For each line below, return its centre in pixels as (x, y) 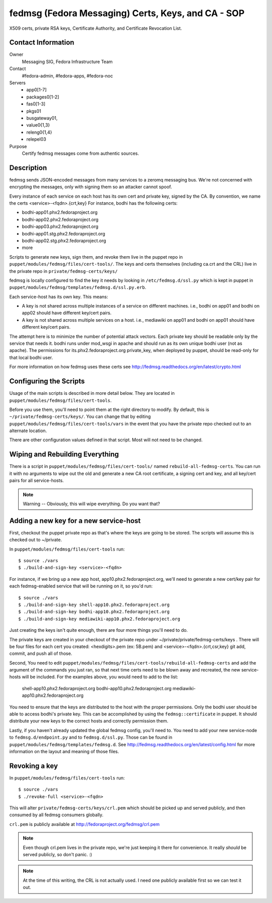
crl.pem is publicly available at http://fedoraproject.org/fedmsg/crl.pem (84, 824)
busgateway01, (42, 118)
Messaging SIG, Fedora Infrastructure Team (67, 62)
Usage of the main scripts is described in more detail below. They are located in (92, 393)
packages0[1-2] (43, 97)
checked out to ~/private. (36, 540)
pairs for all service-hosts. (37, 480)
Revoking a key (33, 766)
